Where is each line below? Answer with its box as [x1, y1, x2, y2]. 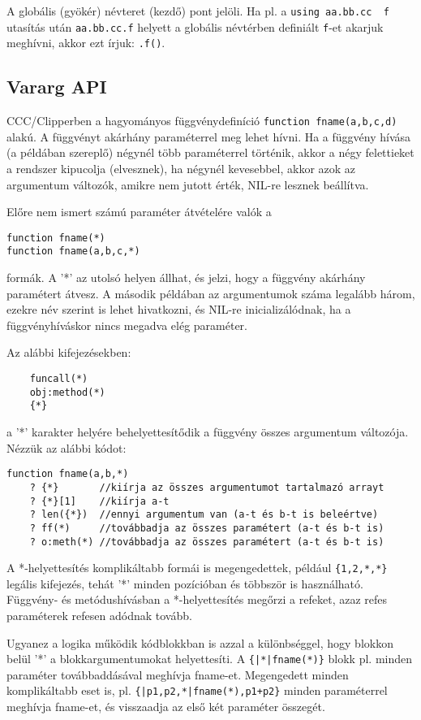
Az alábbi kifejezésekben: [6, 344, 131, 361]
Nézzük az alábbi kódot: [6, 439, 127, 456]
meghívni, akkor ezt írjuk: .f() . [6, 34, 165, 51]
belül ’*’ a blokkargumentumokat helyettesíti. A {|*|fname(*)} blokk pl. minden [6, 650, 413, 667]
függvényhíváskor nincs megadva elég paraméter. [6, 316, 247, 333]
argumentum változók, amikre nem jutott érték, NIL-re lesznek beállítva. [6, 176, 369, 193]
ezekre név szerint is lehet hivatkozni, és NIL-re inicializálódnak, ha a [6, 301, 351, 318]
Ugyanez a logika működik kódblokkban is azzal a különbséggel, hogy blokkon [6, 634, 393, 651]
